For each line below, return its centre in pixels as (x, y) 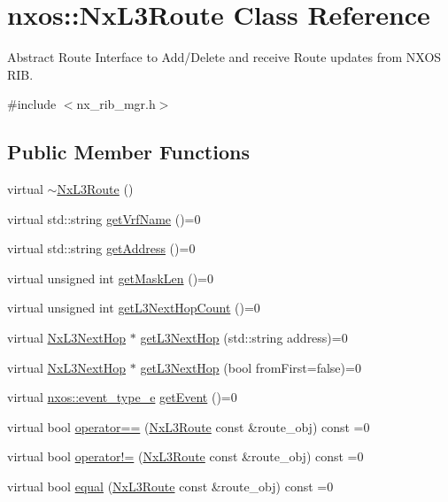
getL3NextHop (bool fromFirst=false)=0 (251, 367)
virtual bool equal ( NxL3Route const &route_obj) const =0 (170, 487)
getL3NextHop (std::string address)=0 (244, 338)
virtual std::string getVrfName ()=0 (104, 218)
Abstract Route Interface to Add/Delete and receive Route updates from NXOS (224, 57)
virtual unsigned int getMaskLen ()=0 (110, 278)
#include (32, 104)
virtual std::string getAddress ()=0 (101, 248)
